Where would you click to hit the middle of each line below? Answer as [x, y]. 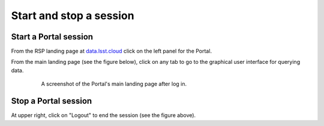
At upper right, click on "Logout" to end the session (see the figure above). [103, 115]
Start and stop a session [73, 16]
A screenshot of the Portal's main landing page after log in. [114, 84]
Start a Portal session [52, 37]
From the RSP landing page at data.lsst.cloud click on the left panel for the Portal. [112, 51]
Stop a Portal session [52, 101]
